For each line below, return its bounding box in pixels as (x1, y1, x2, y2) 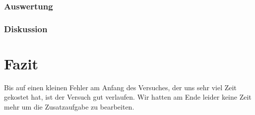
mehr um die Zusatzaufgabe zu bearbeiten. (4, 102, 134, 112)
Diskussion (4, 22, 48, 35)
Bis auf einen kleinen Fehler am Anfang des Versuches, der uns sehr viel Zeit (4, 82, 237, 92)
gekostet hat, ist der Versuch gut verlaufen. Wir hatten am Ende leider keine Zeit (4, 92, 252, 102)
